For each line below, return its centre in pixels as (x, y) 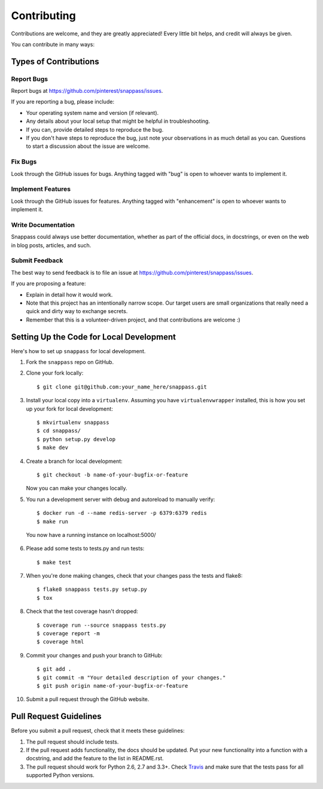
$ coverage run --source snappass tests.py (101, 625)
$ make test (54, 562)
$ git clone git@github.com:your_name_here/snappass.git (122, 387)
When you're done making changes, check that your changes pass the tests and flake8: (134, 576)
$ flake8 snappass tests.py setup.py (92, 589)
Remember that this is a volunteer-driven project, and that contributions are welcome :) (133, 320)
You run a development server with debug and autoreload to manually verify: (121, 499)
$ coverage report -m (68, 634)
